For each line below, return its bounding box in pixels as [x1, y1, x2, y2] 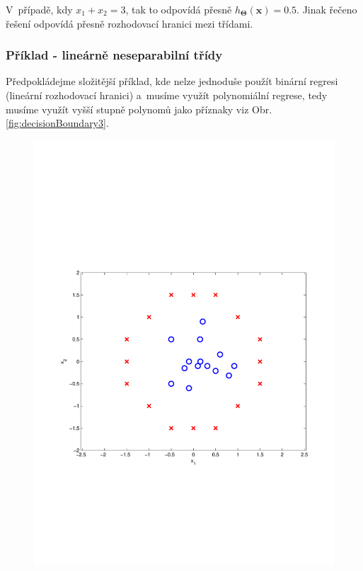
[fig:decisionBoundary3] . [6, 115, 109, 130]
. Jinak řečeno [296, 2, 357, 16]
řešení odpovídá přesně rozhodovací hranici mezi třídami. [6, 16, 253, 30]
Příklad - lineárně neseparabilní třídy [6, 46, 223, 64]
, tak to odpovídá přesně [125, 2, 232, 16]
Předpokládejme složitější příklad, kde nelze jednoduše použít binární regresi [6, 74, 338, 89]
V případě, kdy [6, 2, 73, 16]
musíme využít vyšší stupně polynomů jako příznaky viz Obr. [6, 101, 272, 116]
